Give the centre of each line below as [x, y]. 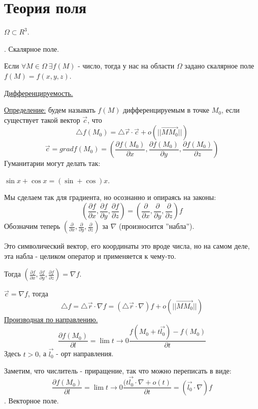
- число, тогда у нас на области [126, 66]
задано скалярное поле [219, 66]
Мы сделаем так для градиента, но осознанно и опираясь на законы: [110, 197]
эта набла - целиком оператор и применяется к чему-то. [90, 255]
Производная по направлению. [51, 319]
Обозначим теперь [32, 226]
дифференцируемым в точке [166, 110]
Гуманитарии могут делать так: [52, 163]
